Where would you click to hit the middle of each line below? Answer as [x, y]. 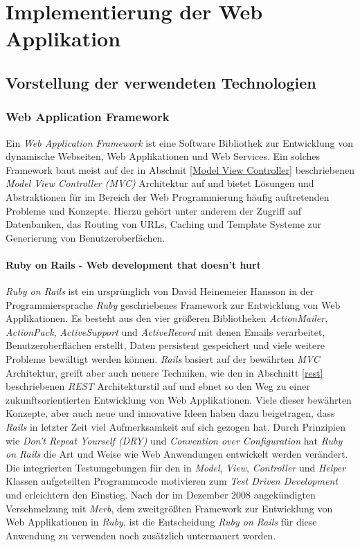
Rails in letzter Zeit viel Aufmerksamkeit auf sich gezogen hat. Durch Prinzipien [176, 427]
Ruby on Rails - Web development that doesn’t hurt [133, 264]
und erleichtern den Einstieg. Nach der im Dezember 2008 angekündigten [161, 495]
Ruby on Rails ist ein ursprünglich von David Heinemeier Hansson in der [160, 291]
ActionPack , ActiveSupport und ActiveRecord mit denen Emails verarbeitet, [165, 331]
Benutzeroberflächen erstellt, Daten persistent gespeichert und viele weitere [165, 345]
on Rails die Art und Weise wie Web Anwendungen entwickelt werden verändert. [177, 454]
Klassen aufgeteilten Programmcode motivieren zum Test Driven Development [172, 481]
